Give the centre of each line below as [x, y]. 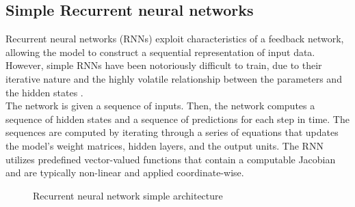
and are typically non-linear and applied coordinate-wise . [125, 172]
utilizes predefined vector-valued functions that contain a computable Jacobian [171, 159]
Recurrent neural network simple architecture [128, 195]
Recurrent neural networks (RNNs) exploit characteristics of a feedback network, [175, 39]
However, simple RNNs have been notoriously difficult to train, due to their [164, 65]
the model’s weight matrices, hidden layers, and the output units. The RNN [165, 145]
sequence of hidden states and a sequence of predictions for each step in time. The [177, 119]
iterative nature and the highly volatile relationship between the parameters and [174, 78]
